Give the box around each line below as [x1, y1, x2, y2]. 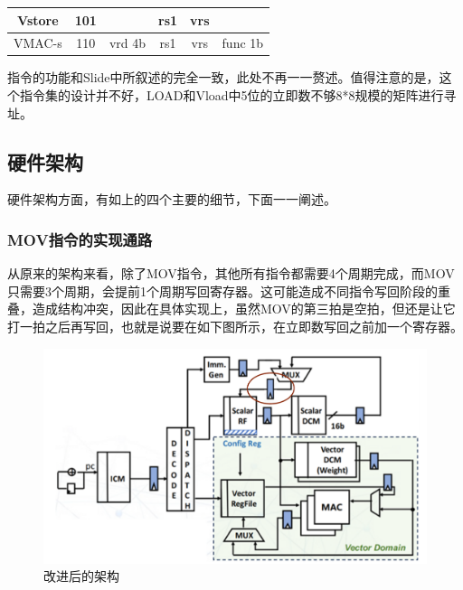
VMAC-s [14, 33, 62, 52]
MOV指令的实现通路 [7, 228, 153, 250]
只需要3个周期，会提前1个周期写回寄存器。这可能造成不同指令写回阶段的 [7, 281, 438, 300]
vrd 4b [109, 33, 146, 52]
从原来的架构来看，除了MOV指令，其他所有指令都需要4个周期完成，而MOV [7, 264, 455, 283]
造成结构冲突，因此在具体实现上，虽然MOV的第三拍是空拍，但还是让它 [32, 299, 456, 318]
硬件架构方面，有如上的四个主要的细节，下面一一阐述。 [7, 190, 336, 209]
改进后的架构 [43, 567, 119, 585]
